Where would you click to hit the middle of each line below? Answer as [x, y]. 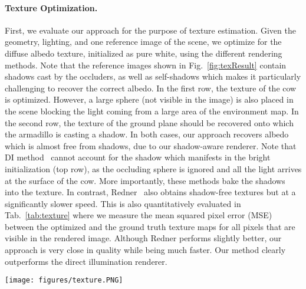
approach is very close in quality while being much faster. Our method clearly [145, 250]
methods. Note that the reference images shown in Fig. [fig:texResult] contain [146, 65]
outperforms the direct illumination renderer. [86, 261]
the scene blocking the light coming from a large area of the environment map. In [152, 111]
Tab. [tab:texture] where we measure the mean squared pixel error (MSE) [139, 215]
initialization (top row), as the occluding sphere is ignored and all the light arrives [153, 168]
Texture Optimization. [51, 7]
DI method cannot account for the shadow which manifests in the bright [138, 157]
